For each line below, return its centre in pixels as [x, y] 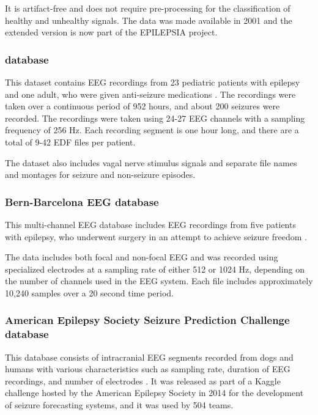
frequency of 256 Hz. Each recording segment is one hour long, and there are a [152, 130]
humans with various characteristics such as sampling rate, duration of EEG [148, 369]
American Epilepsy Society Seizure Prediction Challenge [147, 320]
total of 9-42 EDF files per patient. [70, 141]
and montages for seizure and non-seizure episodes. [100, 174]
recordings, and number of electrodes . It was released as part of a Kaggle [143, 380]
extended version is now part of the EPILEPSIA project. [111, 32]
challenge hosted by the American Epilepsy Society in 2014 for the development [154, 393]
